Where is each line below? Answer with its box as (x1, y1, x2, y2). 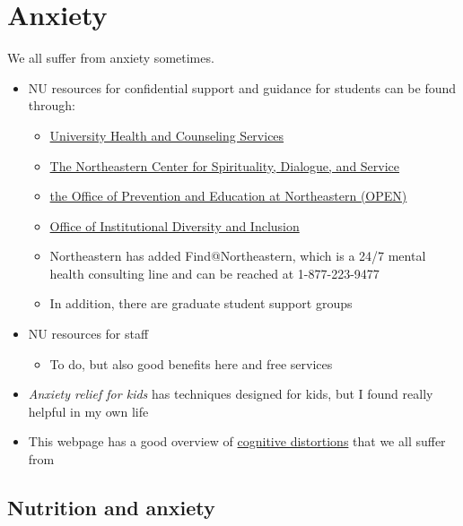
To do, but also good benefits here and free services (49, 354, 333, 373)
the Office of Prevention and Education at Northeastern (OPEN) (49, 186, 407, 205)
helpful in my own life (28, 401, 149, 420)
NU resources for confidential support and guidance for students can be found (28, 78, 457, 97)
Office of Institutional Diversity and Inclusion (49, 216, 300, 235)
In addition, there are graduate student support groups (49, 294, 353, 313)
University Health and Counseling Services (49, 125, 284, 144)
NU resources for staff (28, 324, 149, 343)
